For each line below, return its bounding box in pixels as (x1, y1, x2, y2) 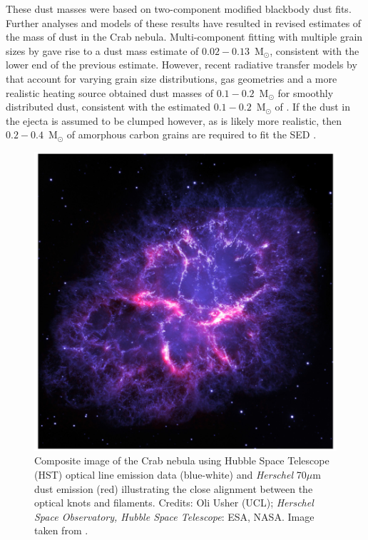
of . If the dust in (275, 99, 351, 114)
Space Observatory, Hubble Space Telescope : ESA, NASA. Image (34, 509, 315, 524)
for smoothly (277, 85, 334, 100)
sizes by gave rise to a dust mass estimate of (6, 43, 199, 58)
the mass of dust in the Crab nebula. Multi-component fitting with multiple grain (6, 29, 363, 44)
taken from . (34, 523, 88, 538)
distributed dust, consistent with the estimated (6, 99, 211, 114)
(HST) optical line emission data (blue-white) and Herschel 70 (34, 467, 307, 482)
